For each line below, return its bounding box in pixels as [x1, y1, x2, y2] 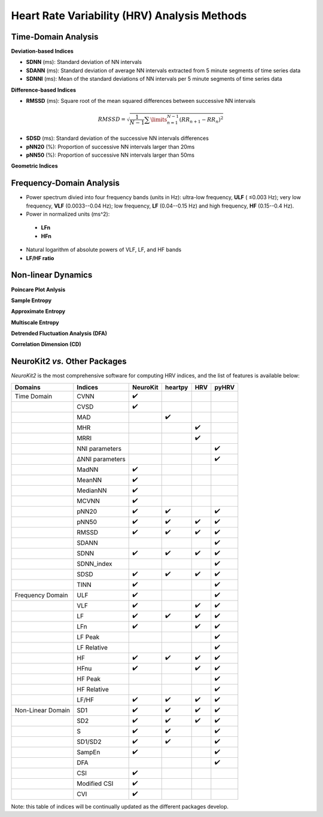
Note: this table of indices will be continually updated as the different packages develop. [11, 803, 229, 810]
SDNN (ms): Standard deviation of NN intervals [26, 59, 142, 66]
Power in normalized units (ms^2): [26, 211, 110, 218]
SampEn [77, 748, 100, 757]
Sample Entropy [11, 297, 52, 304]
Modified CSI [77, 779, 114, 788]
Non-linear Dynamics [11, 270, 93, 281]
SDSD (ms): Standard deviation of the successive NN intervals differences [26, 135, 209, 142]
